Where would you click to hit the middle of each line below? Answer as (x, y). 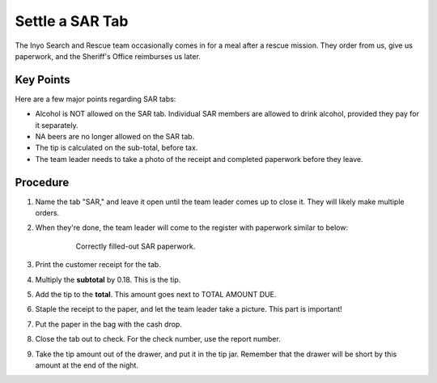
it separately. (57, 125)
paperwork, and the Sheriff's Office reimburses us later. (108, 56)
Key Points (42, 80)
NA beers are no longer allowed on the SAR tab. (115, 137)
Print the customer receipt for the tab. (98, 265)
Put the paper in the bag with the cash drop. (108, 324)
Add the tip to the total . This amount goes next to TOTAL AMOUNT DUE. (156, 295)
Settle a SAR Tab (72, 21)
